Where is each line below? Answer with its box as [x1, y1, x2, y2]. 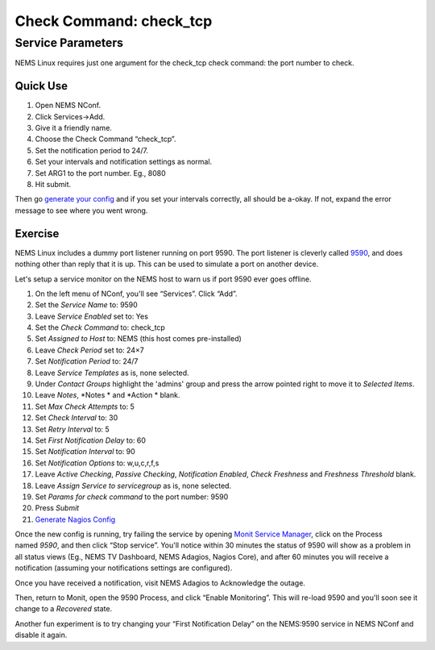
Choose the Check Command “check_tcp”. [35, 134, 176, 144]
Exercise [14, 227, 60, 240]
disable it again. [14, 630, 68, 640]
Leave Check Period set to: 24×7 [35, 345, 144, 355]
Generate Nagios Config [35, 515, 116, 524]
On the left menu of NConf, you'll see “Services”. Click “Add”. [35, 289, 238, 298]
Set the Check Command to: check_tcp [35, 323, 165, 332]
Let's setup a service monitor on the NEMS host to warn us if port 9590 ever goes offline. [14, 274, 312, 284]
